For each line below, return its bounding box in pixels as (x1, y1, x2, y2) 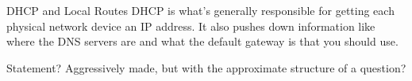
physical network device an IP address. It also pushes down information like (6, 17, 375, 34)
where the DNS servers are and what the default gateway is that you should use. (6, 33, 399, 50)
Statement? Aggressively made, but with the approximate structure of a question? (6, 59, 406, 75)
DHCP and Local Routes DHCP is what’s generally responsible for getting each (6, 2, 395, 18)
